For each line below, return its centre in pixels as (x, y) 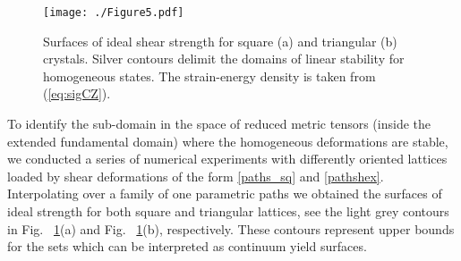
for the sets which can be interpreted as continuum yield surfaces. (187, 246)
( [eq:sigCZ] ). (77, 93)
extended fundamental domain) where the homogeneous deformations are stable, (228, 141)
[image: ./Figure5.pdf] (114, 13)
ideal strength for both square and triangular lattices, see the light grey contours (228, 211)
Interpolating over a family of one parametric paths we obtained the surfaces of (225, 194)
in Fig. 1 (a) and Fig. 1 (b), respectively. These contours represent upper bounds (231, 228)
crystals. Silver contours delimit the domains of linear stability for (224, 59)
